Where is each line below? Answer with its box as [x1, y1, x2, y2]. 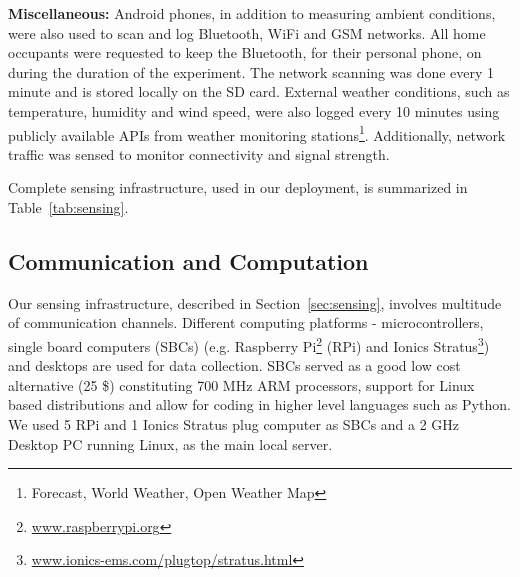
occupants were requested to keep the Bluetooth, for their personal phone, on [8, 42, 482, 63]
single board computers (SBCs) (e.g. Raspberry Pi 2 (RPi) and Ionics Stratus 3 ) [8, 332, 490, 356]
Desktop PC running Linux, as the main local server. [8, 433, 333, 454]
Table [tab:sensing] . [8, 197, 129, 217]
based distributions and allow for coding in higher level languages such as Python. [8, 394, 511, 415]
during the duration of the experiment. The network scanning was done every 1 [8, 61, 495, 82]
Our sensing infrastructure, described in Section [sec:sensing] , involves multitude [8, 292, 502, 313]
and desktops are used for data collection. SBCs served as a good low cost [8, 355, 461, 376]
